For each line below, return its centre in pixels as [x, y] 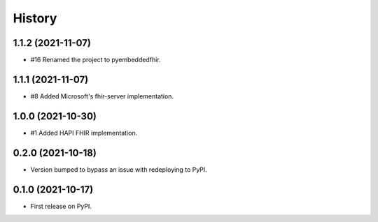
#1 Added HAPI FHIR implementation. [84, 133]
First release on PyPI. [61, 206]
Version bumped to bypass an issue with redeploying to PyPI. [119, 169]
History [35, 18]
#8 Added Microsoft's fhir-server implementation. [102, 96]
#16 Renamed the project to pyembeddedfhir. [96, 60]
